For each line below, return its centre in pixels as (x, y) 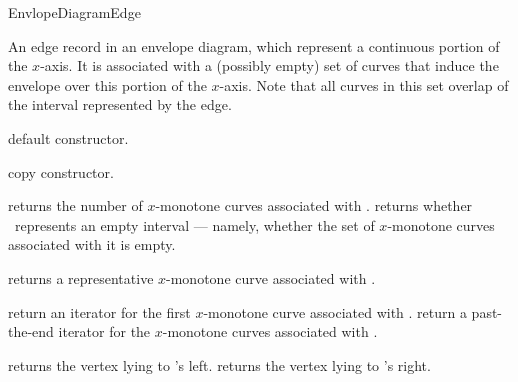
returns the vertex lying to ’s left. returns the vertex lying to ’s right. (219, 364)
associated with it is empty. (92, 244)
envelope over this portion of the (107, 84)
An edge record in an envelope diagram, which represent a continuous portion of (254, 45)
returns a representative (81, 277)
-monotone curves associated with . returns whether (314, 205)
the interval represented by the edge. (120, 104)
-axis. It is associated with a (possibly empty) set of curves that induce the (269, 65)
